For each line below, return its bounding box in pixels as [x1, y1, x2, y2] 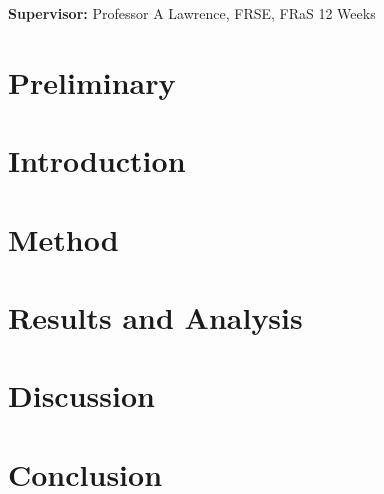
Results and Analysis [8, 296, 303, 337]
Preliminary [8, 61, 176, 102]
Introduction [8, 140, 186, 181]
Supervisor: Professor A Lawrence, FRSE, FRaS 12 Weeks [8, 3, 376, 23]
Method [8, 218, 119, 259]
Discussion [8, 375, 155, 416]
